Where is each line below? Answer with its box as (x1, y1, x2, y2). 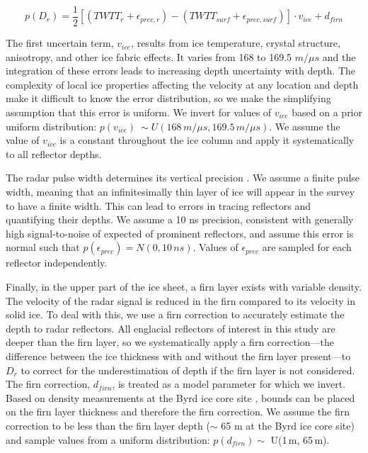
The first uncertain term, (6, 35, 114, 50)
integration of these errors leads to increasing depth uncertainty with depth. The (6, 63, 356, 78)
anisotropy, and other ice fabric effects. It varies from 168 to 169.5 (6, 49, 292, 64)
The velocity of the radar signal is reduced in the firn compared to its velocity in (6, 293, 355, 308)
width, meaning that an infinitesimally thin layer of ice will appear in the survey (6, 184, 355, 198)
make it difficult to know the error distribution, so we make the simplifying (6, 91, 331, 106)
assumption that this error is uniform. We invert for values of (6, 105, 272, 120)
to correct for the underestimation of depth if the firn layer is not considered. (21, 362, 355, 377)
